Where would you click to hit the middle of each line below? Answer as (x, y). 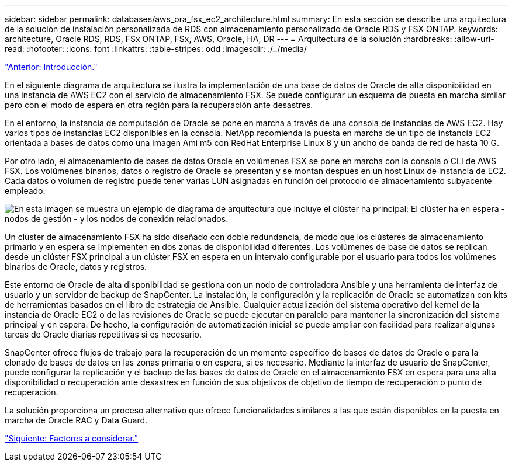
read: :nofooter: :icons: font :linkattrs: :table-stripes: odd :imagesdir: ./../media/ (156, 49)
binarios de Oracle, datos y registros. (76, 267)
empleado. (25, 191)
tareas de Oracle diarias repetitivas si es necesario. (103, 334)
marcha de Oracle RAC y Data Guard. (76, 420)
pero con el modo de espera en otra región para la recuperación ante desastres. (159, 105)
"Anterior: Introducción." (51, 67)
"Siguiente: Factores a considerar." (72, 438)
